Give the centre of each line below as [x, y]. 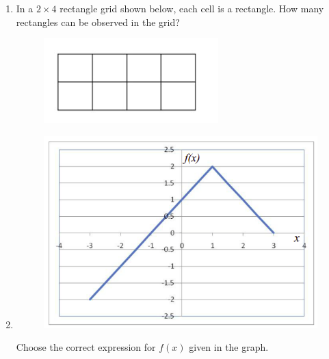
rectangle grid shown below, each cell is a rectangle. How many [192, 8]
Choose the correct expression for [86, 347]
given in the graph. [229, 347]
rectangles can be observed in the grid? [98, 22]
